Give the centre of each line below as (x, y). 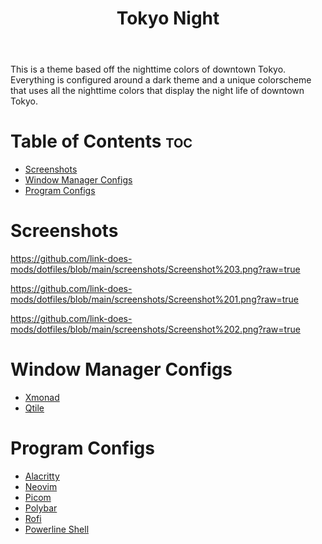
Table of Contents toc (101, 141)
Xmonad (42, 397)
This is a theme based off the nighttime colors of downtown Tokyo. (148, 69)
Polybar (41, 508)
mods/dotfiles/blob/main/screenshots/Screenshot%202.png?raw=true (155, 329)
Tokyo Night (168, 18)
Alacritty (42, 476)
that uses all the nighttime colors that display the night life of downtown (157, 91)
